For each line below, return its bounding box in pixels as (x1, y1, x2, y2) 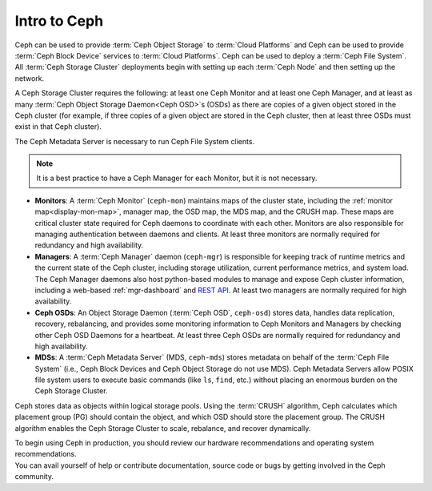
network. (14, 73, 45, 83)
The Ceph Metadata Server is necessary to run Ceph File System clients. (14, 136, 255, 146)
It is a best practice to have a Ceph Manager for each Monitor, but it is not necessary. (36, 173, 318, 183)
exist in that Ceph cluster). (14, 122, 102, 131)
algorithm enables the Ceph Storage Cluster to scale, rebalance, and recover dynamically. (14, 423, 311, 433)
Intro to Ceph (14, 12, 104, 30)
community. (14, 472, 54, 481)
